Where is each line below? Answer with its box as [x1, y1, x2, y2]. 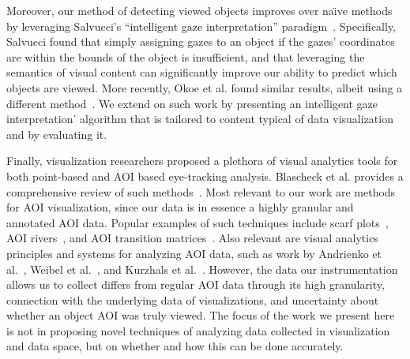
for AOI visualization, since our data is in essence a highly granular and [6, 199, 354, 215]
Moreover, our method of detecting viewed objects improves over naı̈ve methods [6, 2, 393, 18]
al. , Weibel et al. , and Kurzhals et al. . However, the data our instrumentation [6, 260, 398, 277]
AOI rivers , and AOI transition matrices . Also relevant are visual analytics [6, 230, 378, 246]
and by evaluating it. [6, 125, 107, 142]
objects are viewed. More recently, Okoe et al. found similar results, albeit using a [6, 79, 403, 95]
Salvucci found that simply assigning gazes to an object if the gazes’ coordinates [6, 33, 395, 50]
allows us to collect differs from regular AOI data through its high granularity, [6, 276, 385, 293]
